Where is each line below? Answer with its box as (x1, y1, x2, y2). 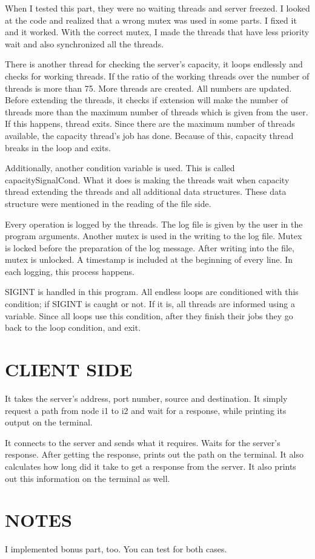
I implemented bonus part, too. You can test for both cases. (5, 543, 227, 555)
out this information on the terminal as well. (5, 472, 170, 484)
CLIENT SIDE (5, 357, 133, 382)
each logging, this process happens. (5, 265, 134, 277)
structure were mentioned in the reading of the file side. (5, 197, 211, 209)
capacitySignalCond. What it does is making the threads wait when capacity (5, 173, 290, 186)
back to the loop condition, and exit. (5, 321, 141, 334)
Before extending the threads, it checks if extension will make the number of (5, 93, 288, 106)
